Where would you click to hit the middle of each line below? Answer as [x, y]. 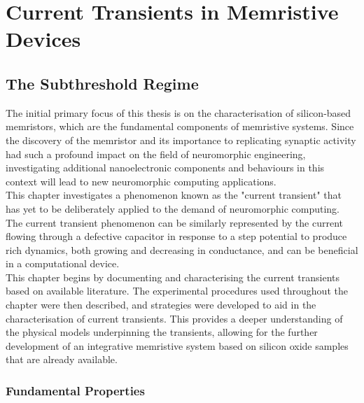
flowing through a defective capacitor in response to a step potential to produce [176, 236]
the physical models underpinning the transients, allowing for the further [162, 332]
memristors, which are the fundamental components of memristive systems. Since [180, 126]
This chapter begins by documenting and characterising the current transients [173, 277]
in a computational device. [63, 263]
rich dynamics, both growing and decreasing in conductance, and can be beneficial [182, 249]
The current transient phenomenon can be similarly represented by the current [174, 222]
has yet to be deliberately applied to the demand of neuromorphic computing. [173, 208]
